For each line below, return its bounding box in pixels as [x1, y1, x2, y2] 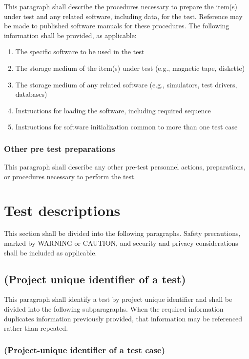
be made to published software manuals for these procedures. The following [4, 21, 229, 31]
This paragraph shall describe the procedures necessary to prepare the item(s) [4, 1, 238, 11]
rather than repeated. [4, 323, 68, 333]
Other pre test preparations [4, 142, 115, 154]
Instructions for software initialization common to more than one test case [15, 122, 238, 132]
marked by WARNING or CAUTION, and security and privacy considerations [4, 238, 238, 248]
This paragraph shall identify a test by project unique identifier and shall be [4, 294, 232, 304]
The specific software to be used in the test [15, 46, 145, 57]
